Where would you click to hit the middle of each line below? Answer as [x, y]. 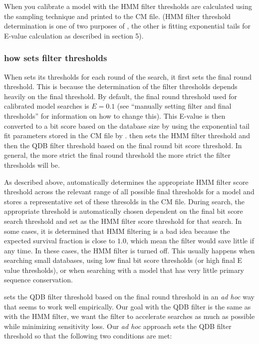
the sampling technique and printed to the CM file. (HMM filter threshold [118, 16]
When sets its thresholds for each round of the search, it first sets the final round [128, 76]
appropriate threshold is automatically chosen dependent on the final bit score [124, 211]
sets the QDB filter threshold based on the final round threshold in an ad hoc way [129, 297]
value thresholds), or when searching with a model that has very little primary [124, 270]
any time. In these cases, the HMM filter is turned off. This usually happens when [129, 250]
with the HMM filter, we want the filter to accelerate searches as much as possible [129, 316]
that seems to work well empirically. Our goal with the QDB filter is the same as [128, 306]
